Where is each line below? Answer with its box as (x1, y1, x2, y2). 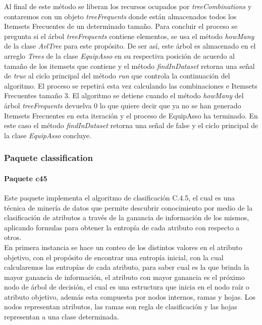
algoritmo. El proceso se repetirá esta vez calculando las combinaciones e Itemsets (4, 80, 257, 91)
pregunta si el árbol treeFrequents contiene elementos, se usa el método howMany (4, 30, 254, 41)
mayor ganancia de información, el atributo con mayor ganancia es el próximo (4, 271, 245, 282)
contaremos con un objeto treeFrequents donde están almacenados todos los (4, 11, 237, 21)
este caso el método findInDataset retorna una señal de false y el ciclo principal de (4, 120, 258, 131)
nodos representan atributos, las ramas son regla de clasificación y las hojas (4, 301, 237, 312)
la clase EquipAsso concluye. (4, 130, 91, 140)
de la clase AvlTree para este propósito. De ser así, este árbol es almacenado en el (4, 40, 256, 51)
